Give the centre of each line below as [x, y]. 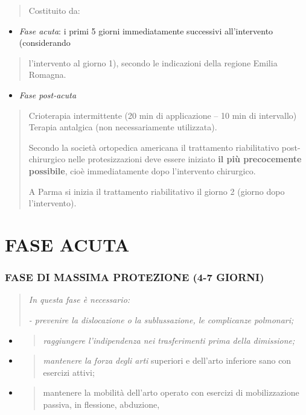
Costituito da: [54, 10]
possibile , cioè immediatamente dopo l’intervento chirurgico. [142, 170]
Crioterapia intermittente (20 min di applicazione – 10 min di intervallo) [163, 115]
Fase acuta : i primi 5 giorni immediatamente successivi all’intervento [146, 30]
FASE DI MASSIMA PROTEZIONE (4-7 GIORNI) [135, 277]
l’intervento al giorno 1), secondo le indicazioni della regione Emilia [153, 62]
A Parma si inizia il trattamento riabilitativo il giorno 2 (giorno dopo [157, 191]
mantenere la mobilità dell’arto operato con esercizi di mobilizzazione [171, 392]
